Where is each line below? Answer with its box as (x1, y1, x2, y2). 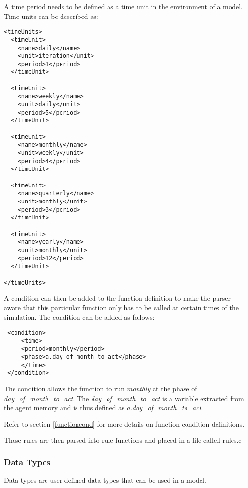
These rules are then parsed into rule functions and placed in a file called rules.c (4, 435, 242, 445)
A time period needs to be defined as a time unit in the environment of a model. (4, 1, 243, 11)
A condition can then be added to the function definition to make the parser (4, 293, 231, 303)
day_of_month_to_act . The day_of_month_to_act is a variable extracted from (4, 393, 244, 403)
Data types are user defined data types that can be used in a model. (4, 475, 206, 485)
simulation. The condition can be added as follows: (4, 312, 155, 322)
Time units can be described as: (4, 11, 98, 21)
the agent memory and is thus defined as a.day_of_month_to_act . (4, 403, 203, 413)
